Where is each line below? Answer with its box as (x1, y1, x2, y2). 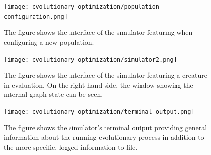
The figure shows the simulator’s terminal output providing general (4, 122, 207, 132)
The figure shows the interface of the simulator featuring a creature (4, 70, 207, 80)
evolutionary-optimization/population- (32, 3, 163, 10)
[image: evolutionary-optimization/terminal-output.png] (4, 108, 195, 115)
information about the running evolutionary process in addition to (4, 132, 204, 142)
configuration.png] (4, 13, 68, 20)
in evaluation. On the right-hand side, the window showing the (4, 79, 193, 90)
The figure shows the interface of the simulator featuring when (4, 27, 193, 37)
